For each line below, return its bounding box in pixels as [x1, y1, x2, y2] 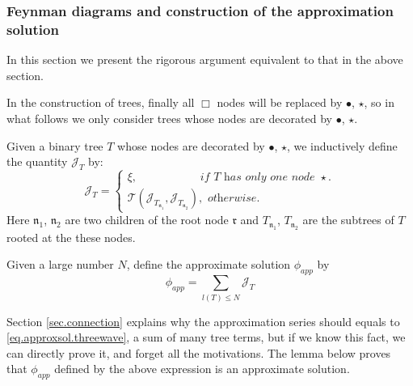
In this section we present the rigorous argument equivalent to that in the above [6, 51, 403, 68]
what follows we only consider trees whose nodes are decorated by [6, 109, 332, 126]
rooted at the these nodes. [6, 228, 136, 245]
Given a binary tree [6, 137, 103, 154]
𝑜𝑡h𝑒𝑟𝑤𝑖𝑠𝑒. [207, 193, 260, 205]
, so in [364, 94, 394, 111]
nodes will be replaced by [217, 94, 343, 111]
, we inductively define [286, 137, 398, 154]
